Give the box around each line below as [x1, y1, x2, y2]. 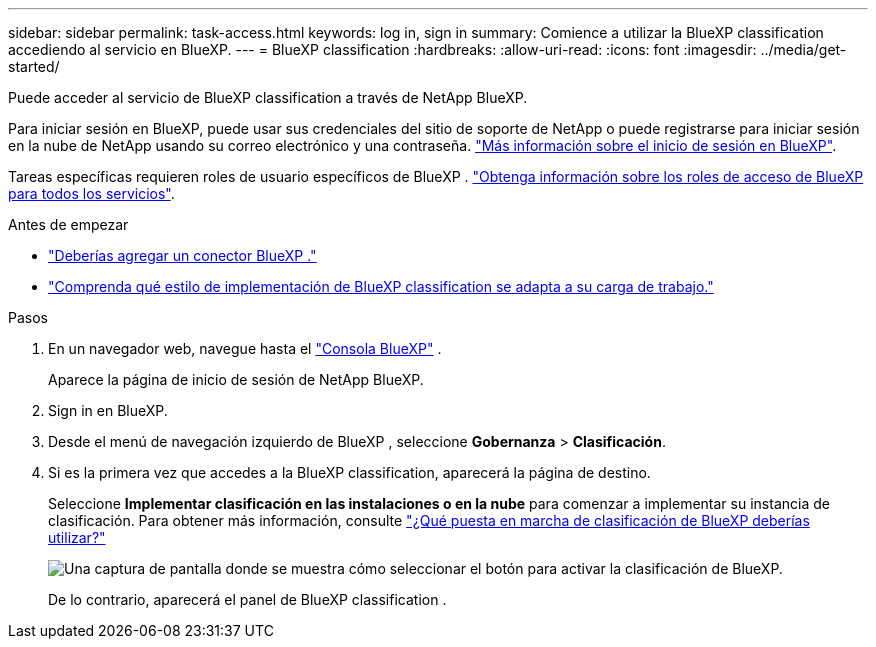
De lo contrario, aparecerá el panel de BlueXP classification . [48, 591, 447, 608]
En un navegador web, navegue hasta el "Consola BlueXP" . [48, 340, 442, 357]
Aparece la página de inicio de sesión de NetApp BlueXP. [48, 371, 424, 388]
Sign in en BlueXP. [48, 402, 168, 419]
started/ [8, 58, 60, 75]
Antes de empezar [8, 216, 129, 233]
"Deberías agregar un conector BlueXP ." [48, 247, 317, 264]
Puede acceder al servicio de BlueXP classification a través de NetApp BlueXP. [8, 89, 528, 106]
